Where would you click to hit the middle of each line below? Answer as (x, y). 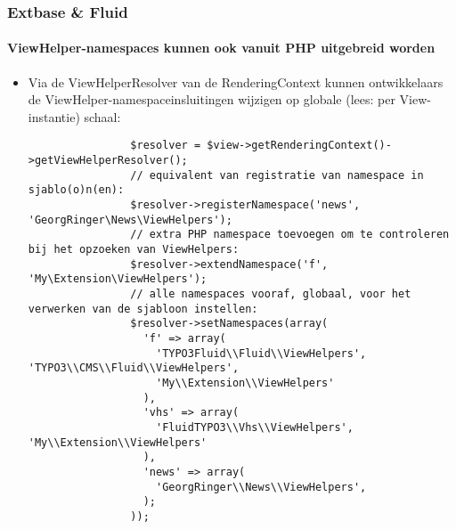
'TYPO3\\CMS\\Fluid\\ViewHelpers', (134, 368)
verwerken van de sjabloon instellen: (143, 309)
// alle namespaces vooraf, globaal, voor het (271, 293)
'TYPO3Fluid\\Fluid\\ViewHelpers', (261, 353)
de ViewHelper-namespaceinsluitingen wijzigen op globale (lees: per (212, 99)
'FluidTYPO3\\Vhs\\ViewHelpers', (254, 427)
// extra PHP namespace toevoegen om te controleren (290, 235)
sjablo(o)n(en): (76, 190)
